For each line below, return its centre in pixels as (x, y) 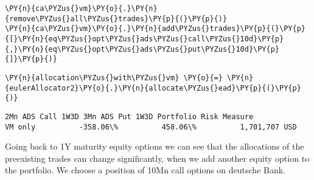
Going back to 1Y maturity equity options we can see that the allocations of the (155, 146)
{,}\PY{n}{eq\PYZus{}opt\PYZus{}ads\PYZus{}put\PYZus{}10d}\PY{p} (142, 49)
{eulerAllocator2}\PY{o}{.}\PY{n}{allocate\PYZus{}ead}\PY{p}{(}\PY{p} (153, 88)
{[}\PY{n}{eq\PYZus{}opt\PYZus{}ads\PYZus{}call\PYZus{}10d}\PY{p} (145, 39)
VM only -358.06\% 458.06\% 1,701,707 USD (151, 127)
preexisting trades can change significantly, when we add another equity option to (157, 158)
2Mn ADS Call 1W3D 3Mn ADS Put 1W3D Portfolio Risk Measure (129, 116)
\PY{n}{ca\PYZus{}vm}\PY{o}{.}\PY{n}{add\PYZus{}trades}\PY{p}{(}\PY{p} (155, 29)
